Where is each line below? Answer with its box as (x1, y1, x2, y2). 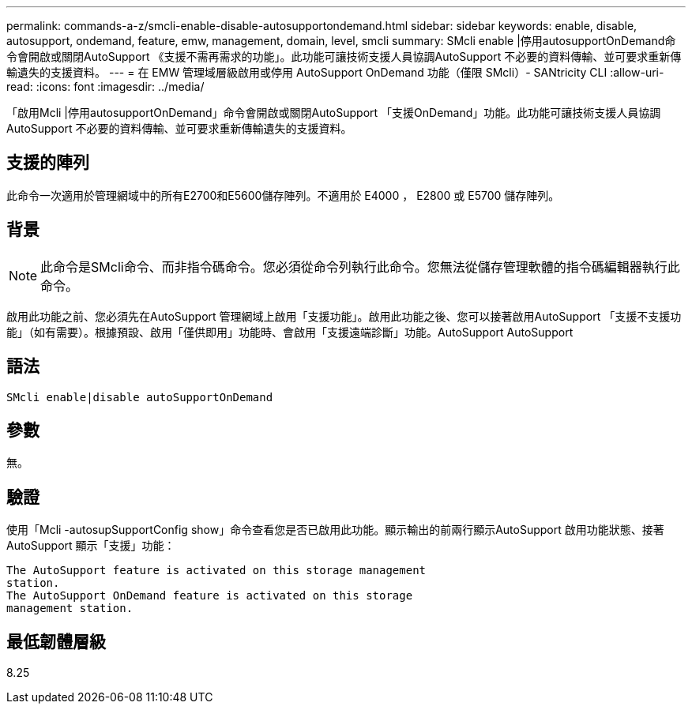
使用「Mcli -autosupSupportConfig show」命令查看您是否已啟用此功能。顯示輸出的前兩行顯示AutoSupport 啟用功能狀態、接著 (6, 523, 664, 537)
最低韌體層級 (6, 631, 106, 652)
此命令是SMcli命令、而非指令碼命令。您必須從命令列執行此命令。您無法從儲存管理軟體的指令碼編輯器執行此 (40, 258, 680, 275)
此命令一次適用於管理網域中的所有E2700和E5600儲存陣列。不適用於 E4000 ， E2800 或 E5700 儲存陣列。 (6, 188, 560, 202)
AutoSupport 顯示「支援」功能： (6, 539, 175, 553)
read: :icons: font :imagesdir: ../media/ (6, 80, 205, 93)
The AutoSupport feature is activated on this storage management (6, 564, 427, 577)
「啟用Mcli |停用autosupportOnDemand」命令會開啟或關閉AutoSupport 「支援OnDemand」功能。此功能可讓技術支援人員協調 (6, 106, 661, 119)
